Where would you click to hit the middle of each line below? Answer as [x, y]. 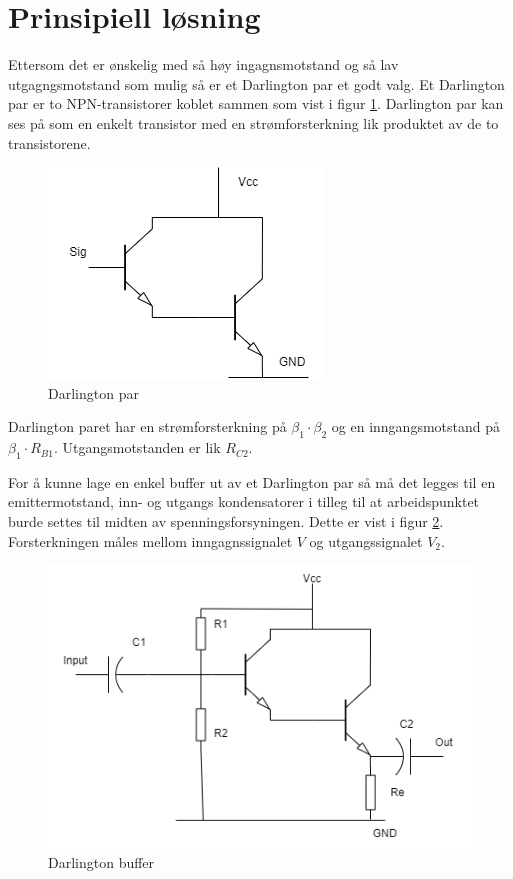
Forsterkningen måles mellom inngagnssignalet [150, 540]
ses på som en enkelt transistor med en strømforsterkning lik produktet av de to [253, 122]
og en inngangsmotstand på [416, 426]
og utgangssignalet [366, 540]
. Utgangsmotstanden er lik [137, 447]
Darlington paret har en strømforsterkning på [147, 426]
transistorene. [49, 142]
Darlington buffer [101, 861]
